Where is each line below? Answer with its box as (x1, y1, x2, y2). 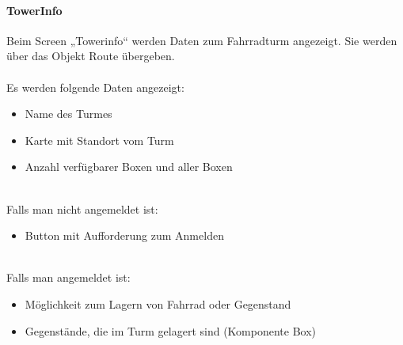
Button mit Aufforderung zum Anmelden (25, 227, 224, 244)
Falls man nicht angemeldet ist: (6, 200, 158, 217)
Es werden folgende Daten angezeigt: (6, 78, 184, 95)
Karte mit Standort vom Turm (25, 131, 174, 148)
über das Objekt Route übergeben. (6, 47, 175, 64)
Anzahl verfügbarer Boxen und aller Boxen (25, 158, 233, 175)
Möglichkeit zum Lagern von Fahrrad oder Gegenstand (25, 295, 291, 312)
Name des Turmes (25, 105, 112, 122)
